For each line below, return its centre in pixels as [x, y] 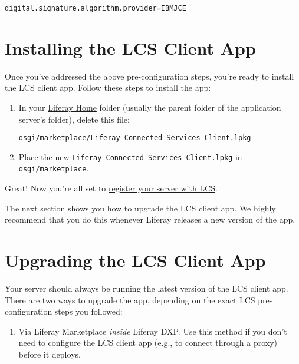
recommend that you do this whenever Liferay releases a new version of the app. [150, 219]
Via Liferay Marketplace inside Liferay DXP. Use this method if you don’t [153, 331]
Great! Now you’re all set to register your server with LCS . [111, 188]
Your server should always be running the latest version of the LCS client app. [147, 288]
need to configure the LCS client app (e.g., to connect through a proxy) [148, 343]
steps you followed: [88, 311]
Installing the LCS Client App [130, 47]
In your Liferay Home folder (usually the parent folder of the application [150, 107]
